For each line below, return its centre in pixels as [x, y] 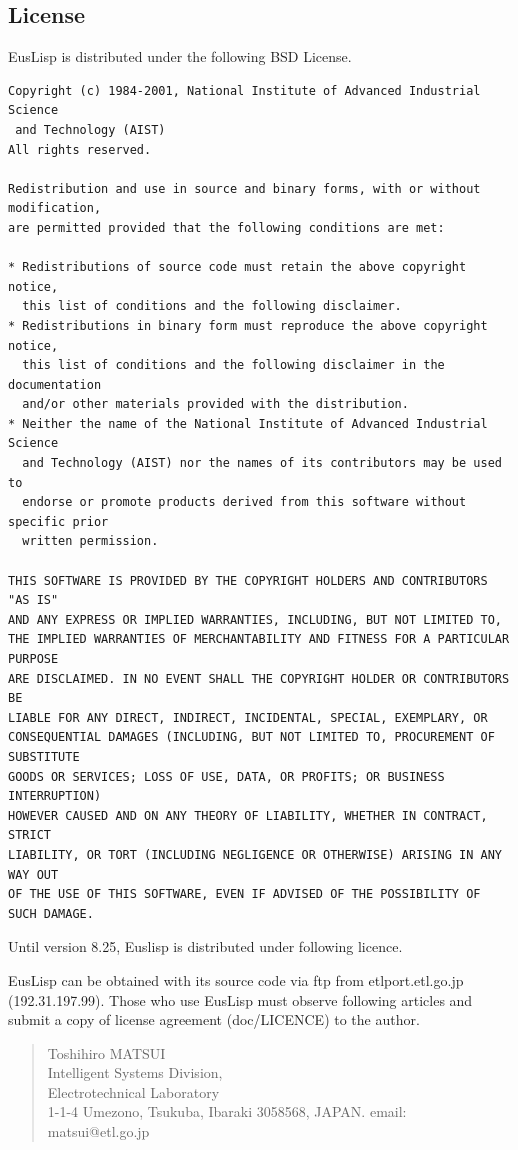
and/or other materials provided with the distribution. [215, 404]
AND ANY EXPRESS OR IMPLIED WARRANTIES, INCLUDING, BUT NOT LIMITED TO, [255, 619]
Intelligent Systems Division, [135, 1072]
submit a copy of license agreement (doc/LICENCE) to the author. [214, 1019]
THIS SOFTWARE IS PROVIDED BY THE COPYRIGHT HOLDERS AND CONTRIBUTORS [248, 580]
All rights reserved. [80, 149]
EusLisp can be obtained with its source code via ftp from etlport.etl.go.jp [236, 979]
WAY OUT [33, 874]
